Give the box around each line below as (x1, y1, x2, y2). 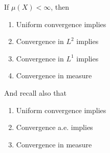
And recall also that (4, 87, 67, 98)
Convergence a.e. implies (16, 122, 93, 133)
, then (51, 2, 69, 12)
